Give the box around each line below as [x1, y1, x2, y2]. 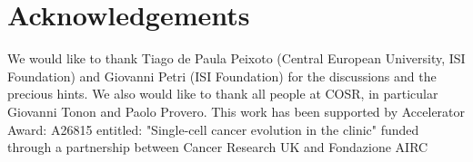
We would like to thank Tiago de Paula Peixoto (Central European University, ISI [7, 49, 466, 68]
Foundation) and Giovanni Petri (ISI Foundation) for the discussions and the [7, 66, 437, 85]
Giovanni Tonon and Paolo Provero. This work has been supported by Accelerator [7, 101, 466, 120]
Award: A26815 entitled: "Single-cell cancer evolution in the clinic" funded [7, 119, 419, 138]
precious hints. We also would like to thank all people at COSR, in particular [7, 84, 438, 103]
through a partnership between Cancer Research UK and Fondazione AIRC [7, 138, 428, 157]
